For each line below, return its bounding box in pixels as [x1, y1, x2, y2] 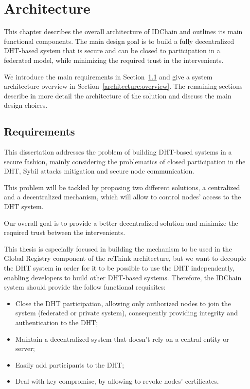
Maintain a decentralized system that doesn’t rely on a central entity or [15, 333, 229, 344]
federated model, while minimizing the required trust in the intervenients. [4, 55, 224, 65]
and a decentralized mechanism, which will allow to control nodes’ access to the [4, 192, 241, 202]
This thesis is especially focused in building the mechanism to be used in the [4, 243, 232, 253]
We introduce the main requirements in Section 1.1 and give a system [4, 71, 213, 81]
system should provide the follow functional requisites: [4, 282, 166, 292]
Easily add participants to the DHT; [15, 359, 124, 370]
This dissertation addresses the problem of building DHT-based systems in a [4, 147, 232, 157]
